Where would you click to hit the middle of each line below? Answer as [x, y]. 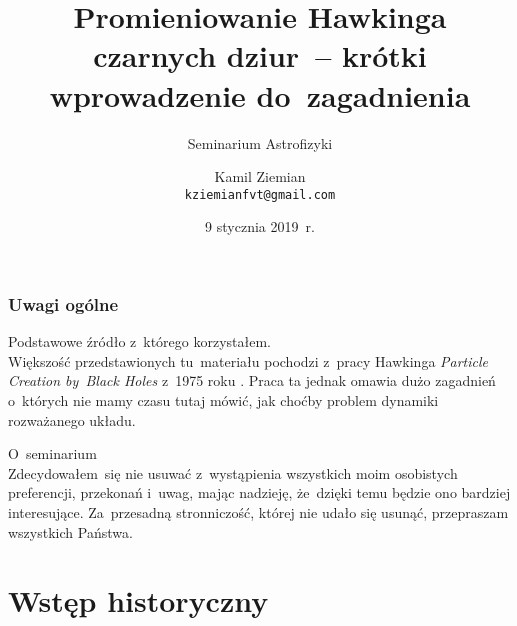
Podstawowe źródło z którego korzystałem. [140, 341]
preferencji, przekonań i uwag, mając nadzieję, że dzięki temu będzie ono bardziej [259, 492]
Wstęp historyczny [138, 600]
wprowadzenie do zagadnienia [260, 94]
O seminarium [52, 453]
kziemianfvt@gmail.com [260, 194]
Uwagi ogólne [63, 303]
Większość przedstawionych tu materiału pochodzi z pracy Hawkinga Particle [248, 360]
